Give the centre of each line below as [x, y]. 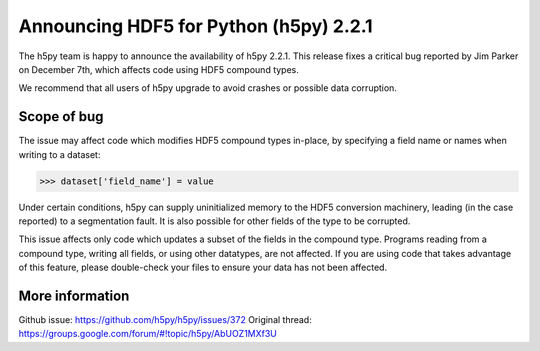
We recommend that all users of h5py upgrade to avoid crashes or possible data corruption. [207, 88]
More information [74, 295]
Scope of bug [61, 116]
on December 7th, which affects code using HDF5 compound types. [159, 69]
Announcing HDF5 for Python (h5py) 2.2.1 [196, 26]
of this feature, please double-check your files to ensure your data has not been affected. [203, 267]
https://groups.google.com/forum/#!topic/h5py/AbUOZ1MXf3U [147, 334]
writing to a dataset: [59, 154]
